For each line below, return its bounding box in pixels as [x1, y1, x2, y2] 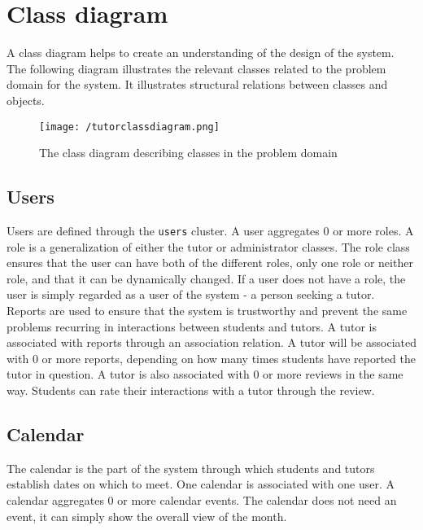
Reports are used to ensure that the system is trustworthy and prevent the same [7, 301, 408, 318]
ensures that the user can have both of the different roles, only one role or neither [7, 254, 413, 271]
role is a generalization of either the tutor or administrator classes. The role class [7, 238, 410, 255]
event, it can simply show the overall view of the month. [7, 507, 287, 524]
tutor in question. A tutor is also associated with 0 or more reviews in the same [7, 366, 403, 383]
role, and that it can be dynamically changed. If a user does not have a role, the [7, 269, 406, 287]
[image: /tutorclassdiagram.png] [39, 120, 220, 133]
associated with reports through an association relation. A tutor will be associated [7, 334, 416, 351]
